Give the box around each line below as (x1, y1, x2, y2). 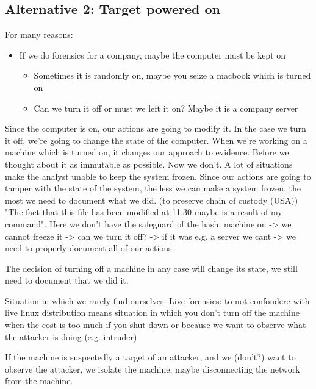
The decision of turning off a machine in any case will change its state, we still (5, 262, 298, 274)
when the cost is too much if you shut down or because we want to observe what (5, 318, 306, 331)
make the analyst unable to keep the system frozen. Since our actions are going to (5, 170, 311, 182)
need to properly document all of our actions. (5, 241, 174, 254)
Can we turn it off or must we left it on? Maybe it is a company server (34, 101, 298, 114)
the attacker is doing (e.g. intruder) (5, 330, 137, 343)
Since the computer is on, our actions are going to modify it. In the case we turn (5, 122, 306, 135)
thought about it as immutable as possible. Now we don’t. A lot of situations (5, 157, 293, 170)
